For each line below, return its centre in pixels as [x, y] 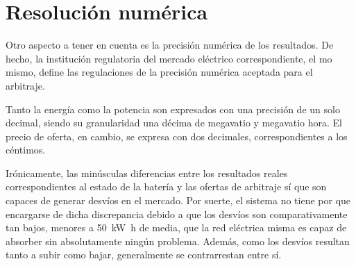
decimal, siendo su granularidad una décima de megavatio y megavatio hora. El [174, 123]
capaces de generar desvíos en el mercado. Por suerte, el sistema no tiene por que [178, 200]
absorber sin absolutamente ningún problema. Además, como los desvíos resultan [178, 241]
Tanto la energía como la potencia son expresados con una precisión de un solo [173, 109]
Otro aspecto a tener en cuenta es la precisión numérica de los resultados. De [170, 45]
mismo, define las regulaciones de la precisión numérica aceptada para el [159, 72]
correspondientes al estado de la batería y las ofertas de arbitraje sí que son [166, 186]
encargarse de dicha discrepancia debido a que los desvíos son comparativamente [177, 214]
